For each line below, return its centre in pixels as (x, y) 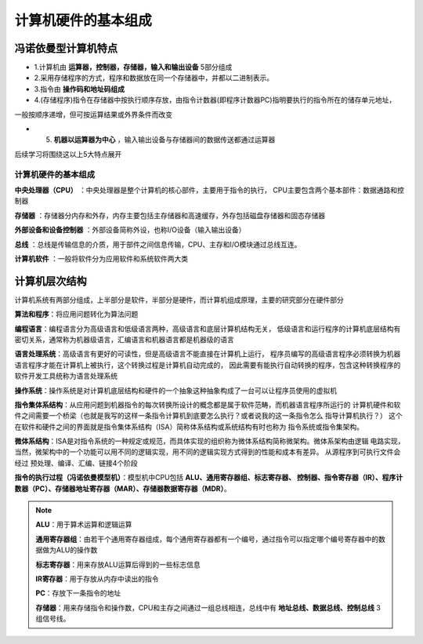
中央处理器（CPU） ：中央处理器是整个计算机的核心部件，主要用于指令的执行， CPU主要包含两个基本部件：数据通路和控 (210, 190)
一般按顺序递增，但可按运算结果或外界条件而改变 (93, 115)
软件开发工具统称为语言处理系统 (66, 376)
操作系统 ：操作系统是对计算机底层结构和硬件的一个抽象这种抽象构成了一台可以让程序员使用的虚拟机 (175, 390)
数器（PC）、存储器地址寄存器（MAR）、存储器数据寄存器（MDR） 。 (123, 488)
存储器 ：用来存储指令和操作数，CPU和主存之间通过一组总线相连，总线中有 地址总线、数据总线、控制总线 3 (208, 607)
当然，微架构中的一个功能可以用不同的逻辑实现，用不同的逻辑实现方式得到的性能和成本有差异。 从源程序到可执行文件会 (208, 452)
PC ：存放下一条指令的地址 (78, 593)
